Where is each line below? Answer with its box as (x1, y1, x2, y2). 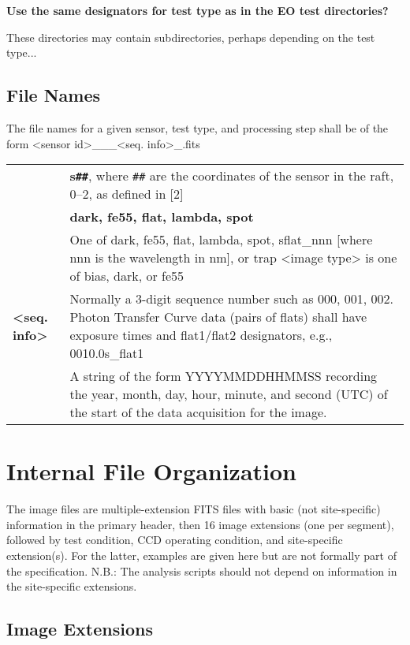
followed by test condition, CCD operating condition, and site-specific (6, 531, 343, 548)
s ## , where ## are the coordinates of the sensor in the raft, (69, 166, 394, 185)
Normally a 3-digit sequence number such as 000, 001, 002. (69, 289, 393, 308)
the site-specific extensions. (6, 578, 137, 595)
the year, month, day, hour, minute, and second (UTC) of (69, 385, 388, 404)
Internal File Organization (6, 455, 297, 487)
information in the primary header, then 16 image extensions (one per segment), (6, 516, 394, 532)
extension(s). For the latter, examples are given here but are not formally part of (6, 547, 397, 564)
